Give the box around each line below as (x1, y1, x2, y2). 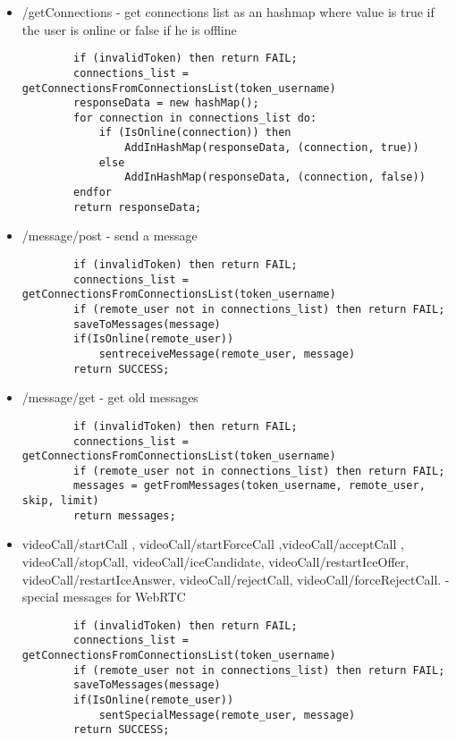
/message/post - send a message (21, 226, 198, 245)
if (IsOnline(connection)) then (98, 126, 291, 139)
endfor (73, 186, 113, 199)
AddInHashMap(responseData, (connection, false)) (124, 171, 426, 184)
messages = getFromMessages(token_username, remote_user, (73, 479, 426, 493)
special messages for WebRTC (21, 587, 186, 606)
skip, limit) (21, 494, 99, 508)
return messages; (73, 509, 176, 522)
